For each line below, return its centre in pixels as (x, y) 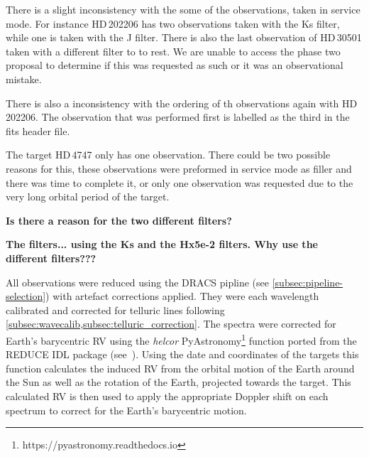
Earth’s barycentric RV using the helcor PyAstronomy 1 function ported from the (181, 339)
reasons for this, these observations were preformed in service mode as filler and (179, 168)
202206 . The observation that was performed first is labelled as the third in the (178, 117)
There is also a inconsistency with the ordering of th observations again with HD (182, 103)
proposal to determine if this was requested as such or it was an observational (175, 65)
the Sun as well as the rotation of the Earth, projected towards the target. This (178, 382)
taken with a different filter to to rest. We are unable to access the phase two (173, 51)
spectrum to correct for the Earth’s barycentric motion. (126, 410)
